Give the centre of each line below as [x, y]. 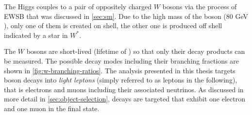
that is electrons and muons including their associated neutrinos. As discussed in [124, 89]
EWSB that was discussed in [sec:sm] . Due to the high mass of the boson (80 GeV [126, 16]
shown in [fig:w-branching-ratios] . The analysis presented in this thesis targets [120, 70]
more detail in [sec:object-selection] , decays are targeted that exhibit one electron [125, 99]
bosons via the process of [200, 6]
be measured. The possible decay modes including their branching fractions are [121, 60]
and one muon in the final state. [52, 108]
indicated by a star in [36, 35]
